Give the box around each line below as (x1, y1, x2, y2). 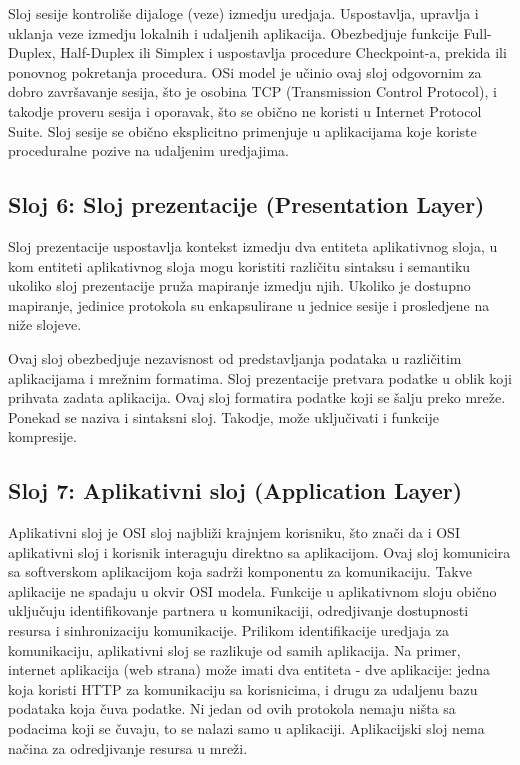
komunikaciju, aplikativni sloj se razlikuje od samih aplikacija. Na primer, (8, 639, 461, 660)
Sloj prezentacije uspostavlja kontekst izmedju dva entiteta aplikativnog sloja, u (8, 235, 498, 256)
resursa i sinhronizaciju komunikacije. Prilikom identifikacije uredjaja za (8, 620, 449, 641)
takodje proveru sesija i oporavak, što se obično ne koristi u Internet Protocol (8, 100, 482, 121)
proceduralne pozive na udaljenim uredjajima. (8, 140, 289, 161)
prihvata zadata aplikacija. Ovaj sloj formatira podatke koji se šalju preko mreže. (8, 387, 506, 408)
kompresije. (8, 426, 77, 447)
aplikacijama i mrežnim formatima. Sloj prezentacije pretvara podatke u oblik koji (8, 367, 512, 388)
